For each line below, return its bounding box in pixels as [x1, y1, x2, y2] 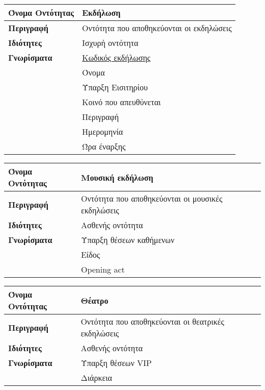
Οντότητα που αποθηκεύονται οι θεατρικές [81, 315, 224, 327]
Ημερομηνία [82, 126, 123, 137]
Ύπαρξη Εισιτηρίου [82, 81, 148, 93]
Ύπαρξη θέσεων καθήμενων [81, 234, 175, 246]
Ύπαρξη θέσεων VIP [81, 357, 152, 369]
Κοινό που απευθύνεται [82, 96, 161, 108]
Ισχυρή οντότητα [82, 37, 139, 48]
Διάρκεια [81, 372, 112, 383]
